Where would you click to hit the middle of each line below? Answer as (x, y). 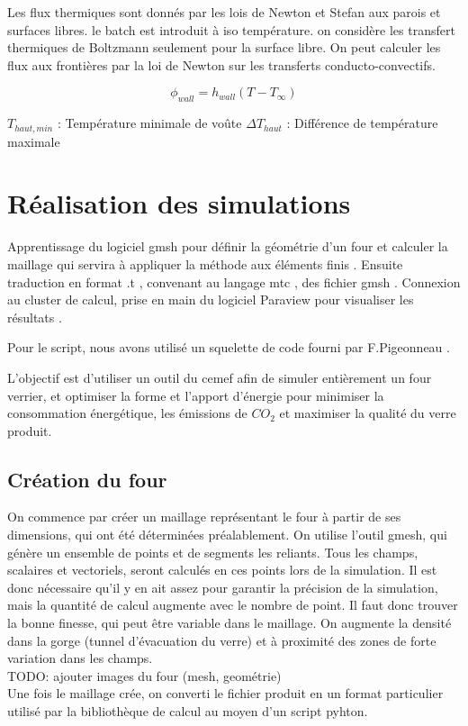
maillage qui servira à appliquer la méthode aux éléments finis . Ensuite (205, 263)
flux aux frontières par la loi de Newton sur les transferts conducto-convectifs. (221, 64)
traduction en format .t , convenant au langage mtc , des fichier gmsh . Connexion (234, 281)
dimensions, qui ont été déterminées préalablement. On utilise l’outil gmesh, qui (227, 535)
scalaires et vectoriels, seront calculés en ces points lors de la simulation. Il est (222, 570)
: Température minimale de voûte (149, 123)
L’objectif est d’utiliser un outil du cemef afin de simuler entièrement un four (220, 377)
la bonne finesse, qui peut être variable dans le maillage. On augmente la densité (229, 623)
